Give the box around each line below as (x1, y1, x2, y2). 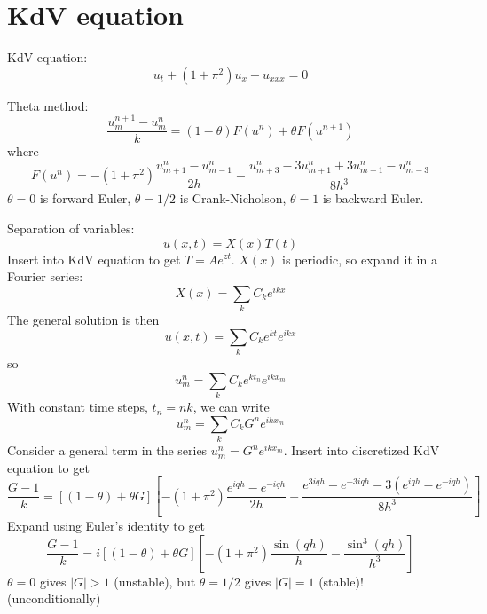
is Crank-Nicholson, (179, 189, 287, 208)
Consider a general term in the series (7, 441, 208, 460)
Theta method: (7, 96, 89, 114)
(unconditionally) (7, 589, 101, 608)
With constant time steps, (7, 398, 148, 416)
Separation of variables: (7, 218, 135, 237)
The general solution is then (7, 311, 160, 329)
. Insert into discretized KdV (283, 441, 440, 460)
